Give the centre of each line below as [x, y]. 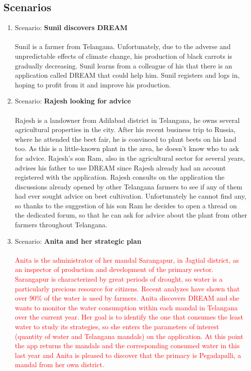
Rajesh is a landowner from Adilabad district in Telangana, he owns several [127, 120]
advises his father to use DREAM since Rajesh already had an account [120, 167]
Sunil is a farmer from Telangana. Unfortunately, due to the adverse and [123, 46]
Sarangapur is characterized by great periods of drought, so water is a [119, 279]
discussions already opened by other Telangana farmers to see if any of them [128, 186]
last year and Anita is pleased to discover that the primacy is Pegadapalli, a [128, 355]
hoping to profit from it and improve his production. [93, 84]
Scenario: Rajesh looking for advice [73, 101]
